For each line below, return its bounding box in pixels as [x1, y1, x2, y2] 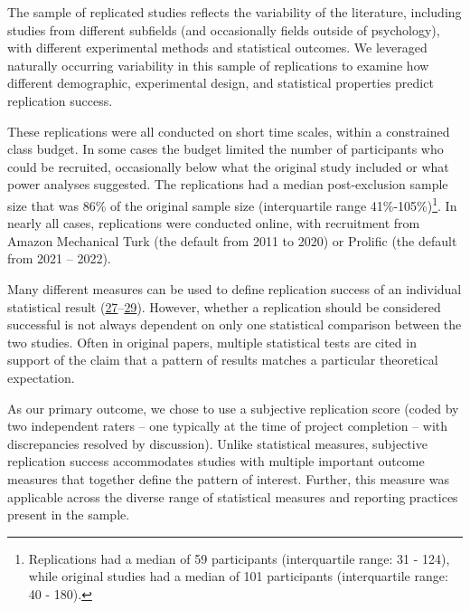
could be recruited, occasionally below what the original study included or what [7, 157, 449, 176]
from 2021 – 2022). [7, 249, 111, 268]
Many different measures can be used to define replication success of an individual [7, 279, 462, 298]
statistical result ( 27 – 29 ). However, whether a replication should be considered [7, 297, 441, 316]
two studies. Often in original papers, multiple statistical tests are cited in [7, 332, 417, 351]
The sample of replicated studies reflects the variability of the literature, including [7, 3, 462, 21]
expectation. [7, 367, 75, 386]
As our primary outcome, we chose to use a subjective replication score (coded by [7, 398, 459, 417]
